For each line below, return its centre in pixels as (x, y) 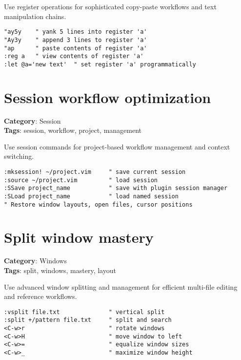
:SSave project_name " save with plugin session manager (116, 188)
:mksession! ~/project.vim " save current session (95, 172)
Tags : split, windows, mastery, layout (60, 270)
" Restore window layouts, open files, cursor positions (98, 204)
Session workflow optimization (108, 97)
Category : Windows (35, 261)
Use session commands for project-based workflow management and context (117, 146)
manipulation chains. (35, 16)
